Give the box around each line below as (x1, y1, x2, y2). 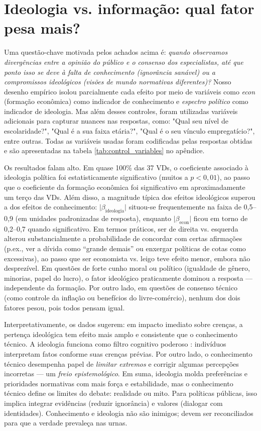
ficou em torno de (193, 213, 248, 224)
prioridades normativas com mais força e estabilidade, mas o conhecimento (4, 378, 233, 388)
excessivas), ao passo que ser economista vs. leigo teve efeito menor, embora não (4, 253, 250, 263)
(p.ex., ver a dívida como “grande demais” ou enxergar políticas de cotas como (4, 243, 246, 253)
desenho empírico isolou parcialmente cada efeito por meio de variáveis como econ (4, 86, 255, 96)
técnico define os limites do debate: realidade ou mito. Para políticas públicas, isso (4, 388, 257, 398)
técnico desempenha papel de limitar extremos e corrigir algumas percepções (4, 358, 239, 369)
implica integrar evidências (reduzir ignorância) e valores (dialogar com (4, 397, 223, 408)
